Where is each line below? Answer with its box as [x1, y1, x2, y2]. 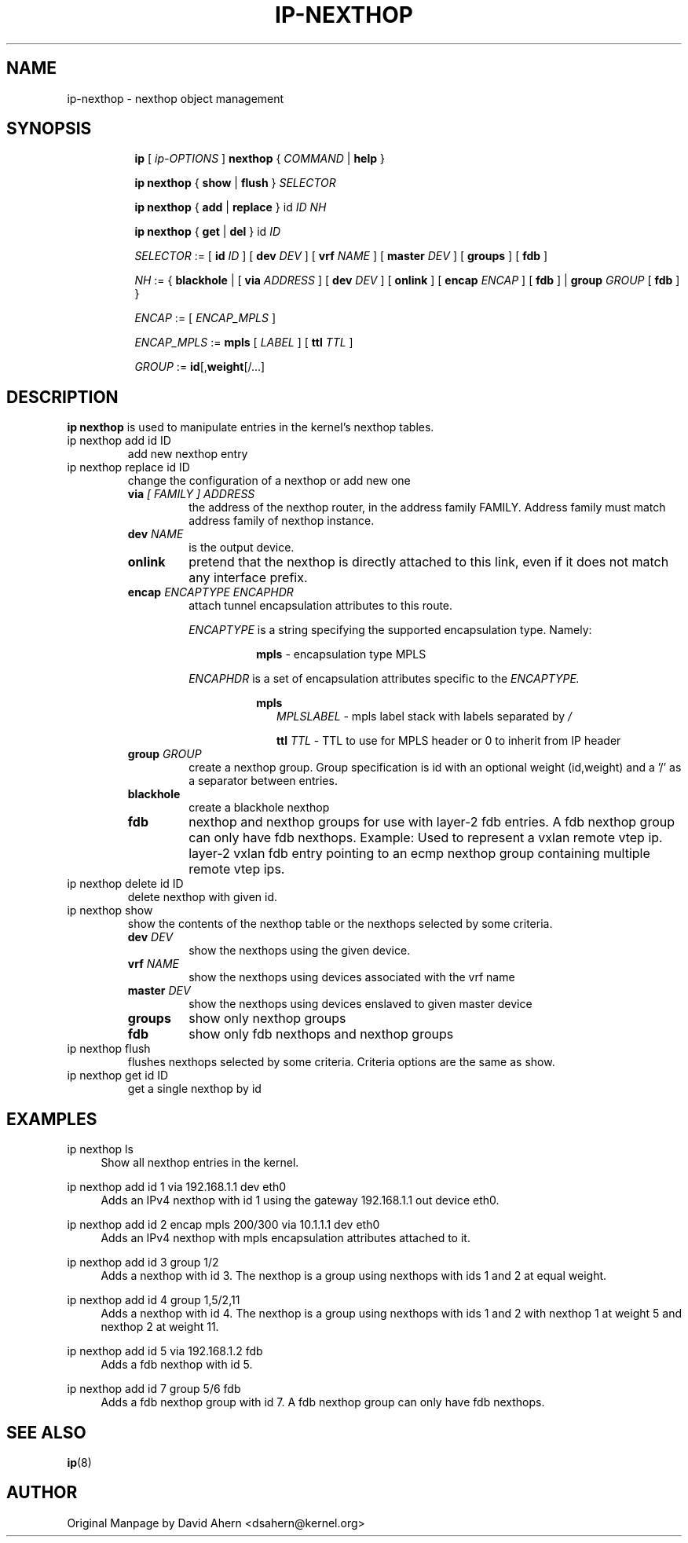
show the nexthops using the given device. [188, 944, 411, 958]
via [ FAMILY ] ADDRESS [127, 487, 255, 501]
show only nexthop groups [188, 1010, 346, 1027]
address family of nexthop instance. [188, 514, 375, 528]
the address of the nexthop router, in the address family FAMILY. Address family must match [188, 500, 666, 515]
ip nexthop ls [67, 1142, 134, 1156]
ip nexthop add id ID [67, 434, 171, 448]
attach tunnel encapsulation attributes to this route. [188, 599, 453, 613]
